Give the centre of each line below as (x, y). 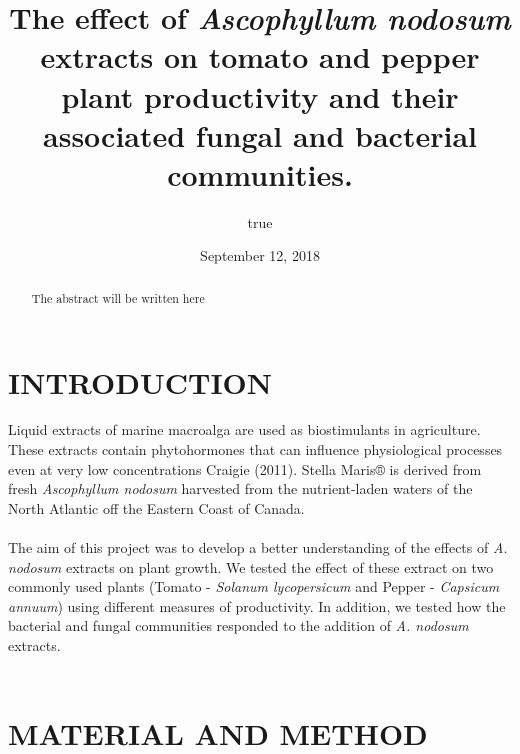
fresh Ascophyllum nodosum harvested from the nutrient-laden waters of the (240, 488)
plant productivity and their (260, 95)
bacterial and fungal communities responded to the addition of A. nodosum (238, 625)
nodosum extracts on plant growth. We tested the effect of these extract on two (251, 566)
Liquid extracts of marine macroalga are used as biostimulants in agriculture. (244, 429)
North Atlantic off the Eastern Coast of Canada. (156, 507)
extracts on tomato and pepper (260, 56)
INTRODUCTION (140, 381)
